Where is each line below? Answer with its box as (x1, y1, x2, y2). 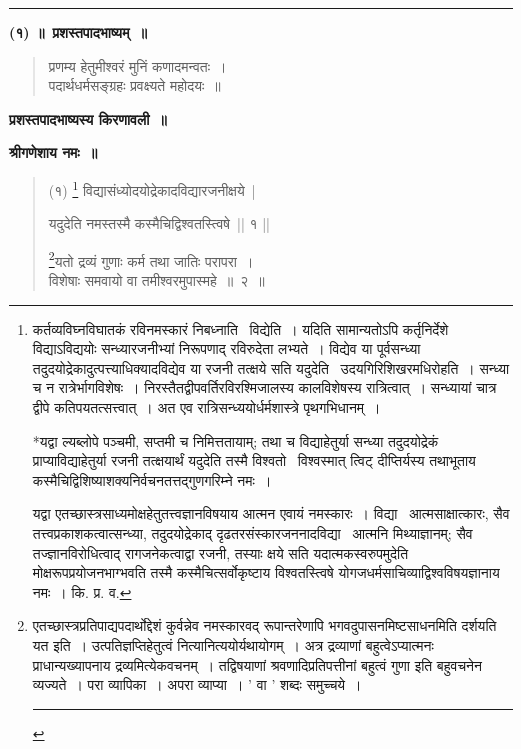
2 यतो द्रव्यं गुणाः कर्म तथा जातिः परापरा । (48, 247, 254, 271)
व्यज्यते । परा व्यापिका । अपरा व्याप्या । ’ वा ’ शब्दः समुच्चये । (32, 674, 362, 695)
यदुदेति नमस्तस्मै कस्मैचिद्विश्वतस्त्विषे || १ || (48, 213, 270, 234)
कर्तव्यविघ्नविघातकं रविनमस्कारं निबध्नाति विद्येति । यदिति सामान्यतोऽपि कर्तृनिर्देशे (32, 318, 449, 339)
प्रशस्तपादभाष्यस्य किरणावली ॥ (9, 108, 167, 129)
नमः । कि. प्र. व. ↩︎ (32, 581, 132, 602)
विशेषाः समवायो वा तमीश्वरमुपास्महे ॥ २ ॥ (48, 270, 265, 291)
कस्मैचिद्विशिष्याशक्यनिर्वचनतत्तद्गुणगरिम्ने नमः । (32, 469, 272, 490)
